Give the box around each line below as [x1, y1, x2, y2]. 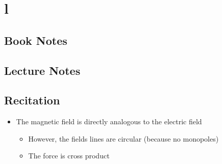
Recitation [4, 92, 60, 108]
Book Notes [4, 32, 67, 48]
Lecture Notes [4, 62, 81, 78]
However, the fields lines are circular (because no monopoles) [28, 133, 219, 144]
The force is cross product [28, 150, 110, 161]
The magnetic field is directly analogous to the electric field [16, 116, 202, 127]
